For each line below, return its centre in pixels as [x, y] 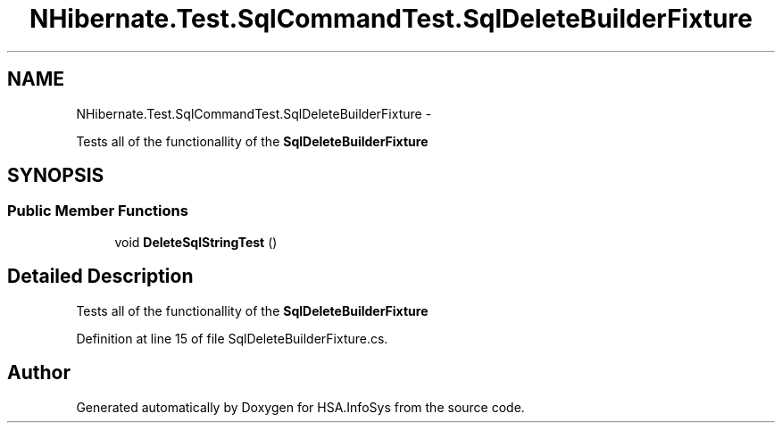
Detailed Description [100, 277]
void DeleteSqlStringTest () [196, 242]
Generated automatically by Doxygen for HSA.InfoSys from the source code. [300, 407]
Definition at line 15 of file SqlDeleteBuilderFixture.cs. [232, 338]
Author [39, 373]
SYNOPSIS [56, 176]
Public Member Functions [98, 211]
